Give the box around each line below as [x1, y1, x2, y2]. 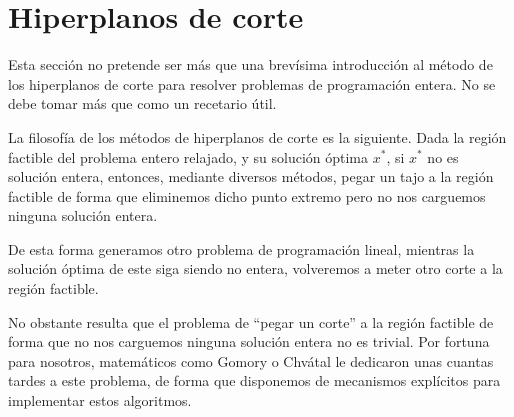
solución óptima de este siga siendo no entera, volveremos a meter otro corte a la [8, 258, 503, 279]
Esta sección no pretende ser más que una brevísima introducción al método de [8, 54, 493, 75]
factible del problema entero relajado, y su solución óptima [8, 146, 369, 167]
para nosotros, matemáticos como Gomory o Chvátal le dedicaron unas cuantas [8, 350, 494, 371]
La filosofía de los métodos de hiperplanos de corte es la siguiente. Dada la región [8, 126, 507, 147]
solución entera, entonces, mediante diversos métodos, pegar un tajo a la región [8, 166, 494, 187]
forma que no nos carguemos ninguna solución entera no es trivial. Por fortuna [8, 331, 490, 352]
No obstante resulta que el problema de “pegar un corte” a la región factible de [8, 311, 494, 332]
